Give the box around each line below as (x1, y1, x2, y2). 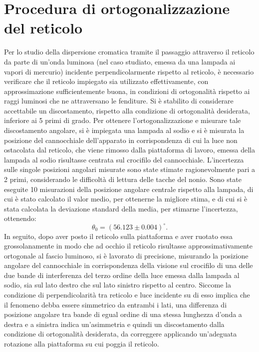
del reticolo (4, 17, 83, 38)
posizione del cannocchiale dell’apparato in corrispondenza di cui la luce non (4, 134, 238, 145)
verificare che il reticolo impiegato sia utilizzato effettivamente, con (4, 76, 209, 86)
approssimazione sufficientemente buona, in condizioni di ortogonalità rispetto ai (4, 85, 250, 96)
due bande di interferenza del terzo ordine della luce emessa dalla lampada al (4, 269, 240, 280)
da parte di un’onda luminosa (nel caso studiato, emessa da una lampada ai (4, 56, 236, 66)
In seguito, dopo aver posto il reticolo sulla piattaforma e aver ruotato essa (4, 230, 233, 241)
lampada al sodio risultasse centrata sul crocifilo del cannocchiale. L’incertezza (4, 154, 244, 164)
